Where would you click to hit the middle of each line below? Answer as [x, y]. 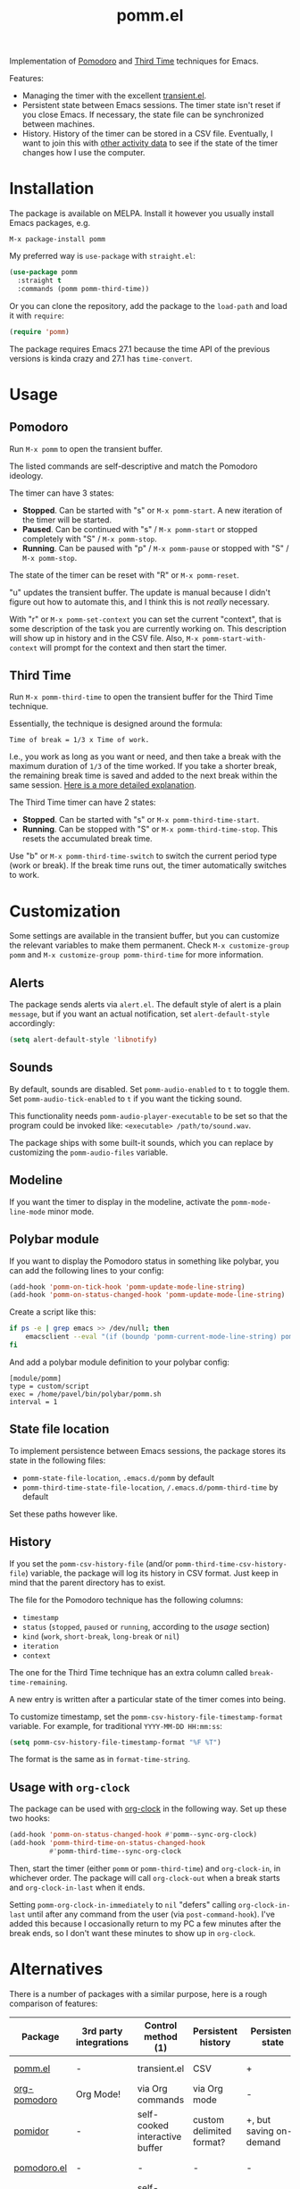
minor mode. [71, 1211]
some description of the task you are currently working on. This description [148, 628]
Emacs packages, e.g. [50, 223]
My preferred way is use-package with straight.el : [103, 256]
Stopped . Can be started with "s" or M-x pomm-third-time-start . [141, 820]
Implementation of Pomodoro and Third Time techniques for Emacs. [134, 61]
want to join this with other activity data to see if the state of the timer [150, 143]
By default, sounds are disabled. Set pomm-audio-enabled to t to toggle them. [150, 1089]
